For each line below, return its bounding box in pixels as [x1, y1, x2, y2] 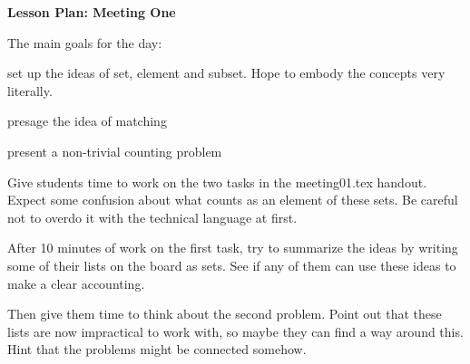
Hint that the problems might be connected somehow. [7, 340, 307, 359]
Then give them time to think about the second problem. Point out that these [7, 304, 442, 323]
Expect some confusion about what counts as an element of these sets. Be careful [7, 190, 458, 209]
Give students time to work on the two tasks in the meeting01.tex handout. [7, 172, 427, 191]
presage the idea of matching [7, 111, 167, 130]
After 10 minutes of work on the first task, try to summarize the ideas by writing [7, 238, 458, 257]
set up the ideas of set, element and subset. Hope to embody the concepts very [7, 63, 446, 82]
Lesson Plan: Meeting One [7, 3, 176, 21]
